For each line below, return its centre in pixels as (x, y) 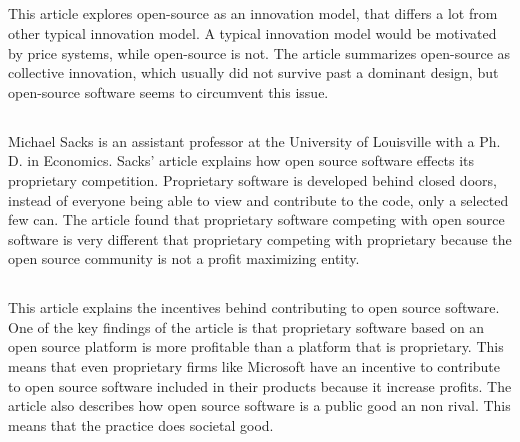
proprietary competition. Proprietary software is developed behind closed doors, (252, 179)
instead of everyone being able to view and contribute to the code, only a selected (258, 199)
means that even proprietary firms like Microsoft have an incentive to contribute (254, 366)
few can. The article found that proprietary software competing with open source (256, 219)
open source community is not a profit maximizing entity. (184, 258)
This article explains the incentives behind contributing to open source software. (254, 307)
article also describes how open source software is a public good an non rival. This (259, 405)
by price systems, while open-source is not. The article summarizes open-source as (259, 52)
